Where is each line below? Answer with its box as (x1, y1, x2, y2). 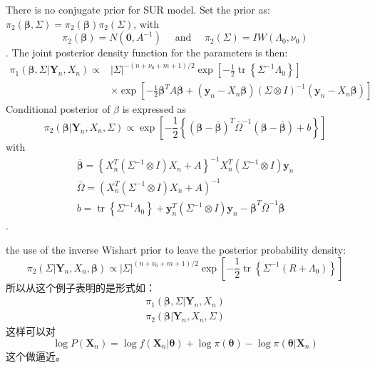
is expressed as (122, 101, 187, 116)
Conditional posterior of (6, 101, 111, 116)
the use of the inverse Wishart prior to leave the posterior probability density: (6, 242, 346, 257)
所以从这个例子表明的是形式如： (6, 279, 155, 294)
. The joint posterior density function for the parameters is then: (6, 45, 288, 60)
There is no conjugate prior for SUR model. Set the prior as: (6, 2, 270, 16)
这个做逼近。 (6, 348, 66, 363)
